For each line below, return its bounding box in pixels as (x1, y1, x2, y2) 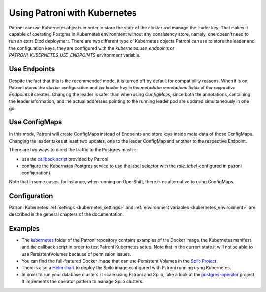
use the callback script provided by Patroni (21, 156, 108, 162)
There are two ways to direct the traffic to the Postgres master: (9, 147, 137, 153)
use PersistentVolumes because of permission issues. (21, 251, 132, 257)
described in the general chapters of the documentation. (9, 211, 124, 217)
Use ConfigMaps (9, 118, 62, 126)
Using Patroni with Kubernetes (9, 7, 137, 18)
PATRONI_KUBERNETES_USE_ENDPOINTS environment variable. (9, 52, 141, 58)
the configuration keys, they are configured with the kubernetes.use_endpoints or (9, 45, 175, 51)
